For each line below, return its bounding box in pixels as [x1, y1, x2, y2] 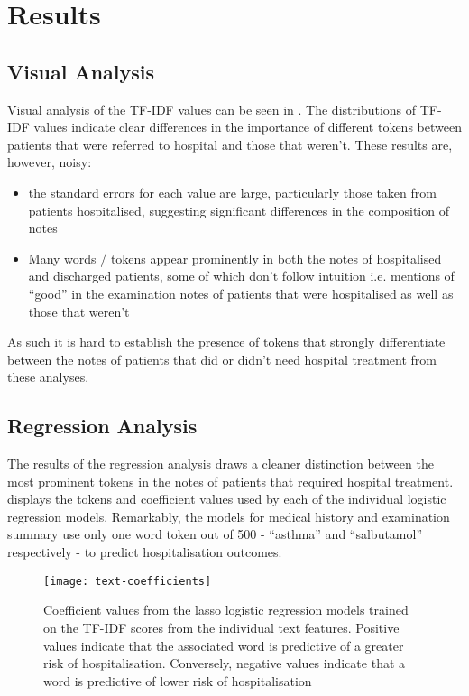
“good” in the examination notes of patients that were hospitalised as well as [28, 283, 454, 302]
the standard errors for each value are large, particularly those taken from [28, 182, 437, 201]
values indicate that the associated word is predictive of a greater [43, 636, 404, 654]
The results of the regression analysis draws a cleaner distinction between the [7, 454, 434, 473]
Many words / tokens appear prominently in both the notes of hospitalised [28, 248, 442, 267]
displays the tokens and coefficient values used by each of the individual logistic [7, 489, 446, 508]
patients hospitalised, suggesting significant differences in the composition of [28, 200, 449, 219]
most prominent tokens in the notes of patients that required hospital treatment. [7, 471, 454, 490]
